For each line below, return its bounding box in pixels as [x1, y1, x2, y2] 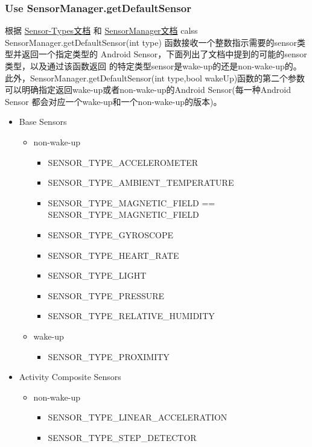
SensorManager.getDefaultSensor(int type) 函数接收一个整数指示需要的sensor [5, 36, 298, 48]
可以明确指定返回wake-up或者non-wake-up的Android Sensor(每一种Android [5, 83, 291, 96]
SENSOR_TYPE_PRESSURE [48, 289, 165, 302]
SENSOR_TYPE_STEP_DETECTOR [48, 431, 197, 443]
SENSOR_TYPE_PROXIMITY [48, 350, 170, 363]
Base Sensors [19, 115, 67, 128]
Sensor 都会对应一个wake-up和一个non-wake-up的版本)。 [5, 95, 222, 107]
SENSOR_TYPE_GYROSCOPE [48, 228, 174, 241]
